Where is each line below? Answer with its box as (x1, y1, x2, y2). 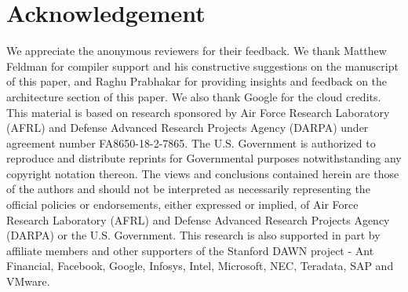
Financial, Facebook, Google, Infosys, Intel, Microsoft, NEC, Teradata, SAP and (6, 257, 394, 274)
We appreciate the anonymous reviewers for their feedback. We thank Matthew (6, 42, 387, 59)
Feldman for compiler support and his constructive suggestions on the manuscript (6, 57, 399, 74)
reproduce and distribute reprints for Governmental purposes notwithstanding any (6, 150, 402, 166)
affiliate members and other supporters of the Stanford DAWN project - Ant (6, 242, 374, 258)
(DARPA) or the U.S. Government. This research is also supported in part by (6, 227, 381, 243)
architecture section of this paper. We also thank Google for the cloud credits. (6, 88, 381, 104)
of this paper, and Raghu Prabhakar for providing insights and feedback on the (6, 73, 388, 89)
